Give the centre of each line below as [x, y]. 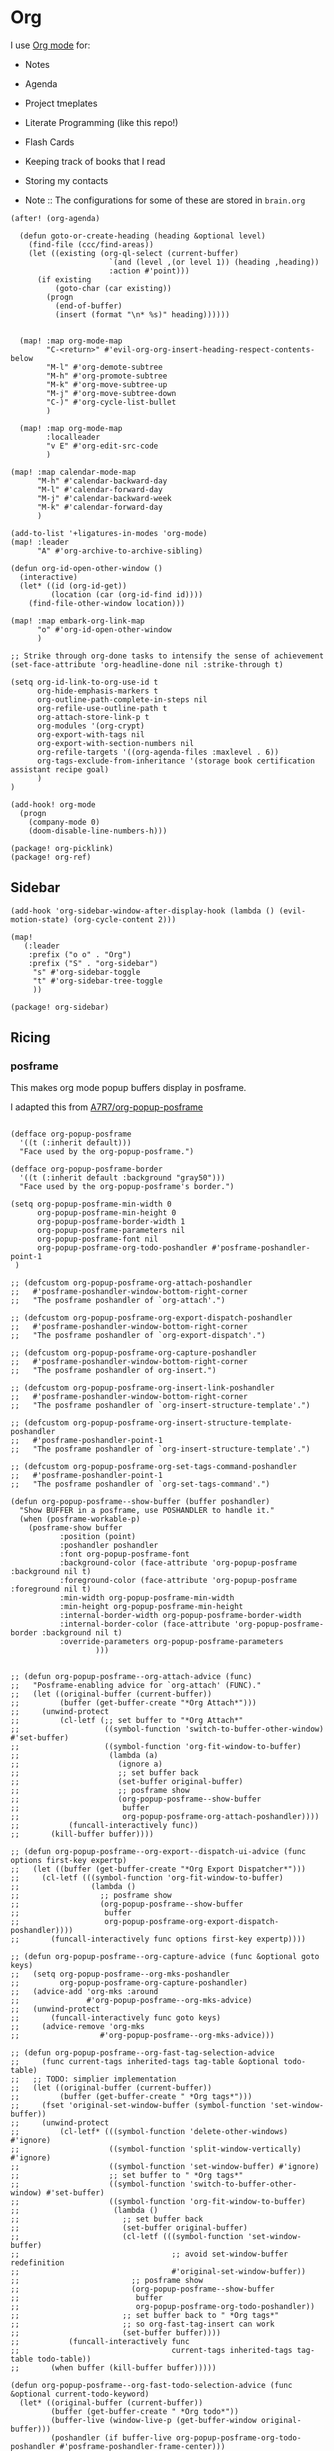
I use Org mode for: [50, 45]
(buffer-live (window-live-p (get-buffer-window [153, 2421]
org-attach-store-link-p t [93, 717]
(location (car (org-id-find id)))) [126, 594]
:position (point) [98, 1537]
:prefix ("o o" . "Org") [80, 954]
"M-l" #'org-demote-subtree [104, 367]
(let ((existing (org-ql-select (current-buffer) [134, 253]
